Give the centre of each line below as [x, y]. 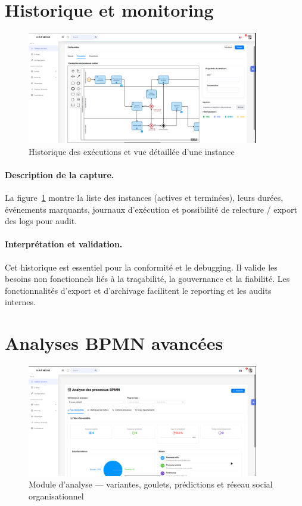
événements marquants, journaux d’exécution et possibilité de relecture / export [151, 209]
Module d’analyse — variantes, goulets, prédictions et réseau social [151, 484]
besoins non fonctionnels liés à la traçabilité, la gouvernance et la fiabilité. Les [147, 279]
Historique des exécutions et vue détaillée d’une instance [132, 151]
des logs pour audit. [41, 221]
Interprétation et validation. [64, 244]
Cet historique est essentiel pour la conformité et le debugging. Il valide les [141, 267]
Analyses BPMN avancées [114, 343]
